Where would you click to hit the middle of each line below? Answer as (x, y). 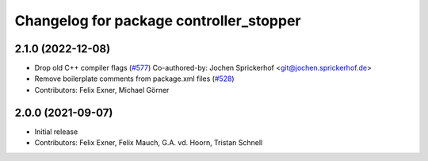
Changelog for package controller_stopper (158, 21)
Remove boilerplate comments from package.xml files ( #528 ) (134, 79)
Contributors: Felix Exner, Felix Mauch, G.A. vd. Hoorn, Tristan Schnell (149, 143)
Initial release (56, 132)
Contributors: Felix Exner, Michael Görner (102, 90)
